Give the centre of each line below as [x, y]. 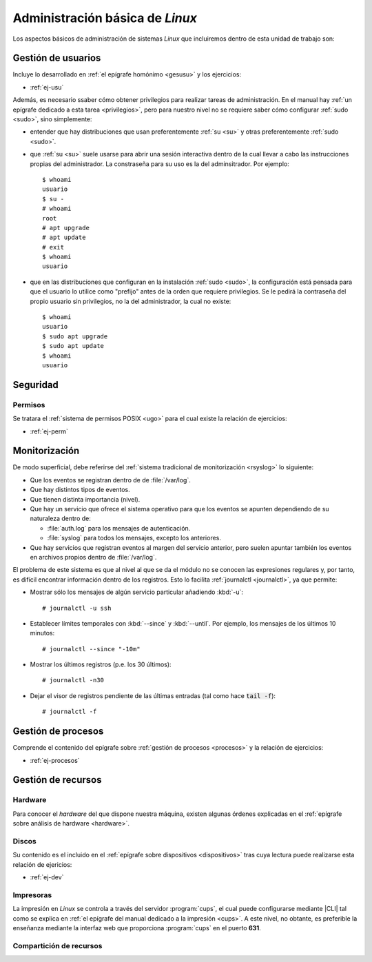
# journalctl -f [70, 712]
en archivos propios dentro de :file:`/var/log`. [93, 557]
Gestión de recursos [57, 780]
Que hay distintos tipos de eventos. [80, 490]
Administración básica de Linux [105, 18]
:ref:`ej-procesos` [55, 760]
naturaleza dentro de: [60, 519]
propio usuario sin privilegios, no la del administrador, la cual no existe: [131, 301]
